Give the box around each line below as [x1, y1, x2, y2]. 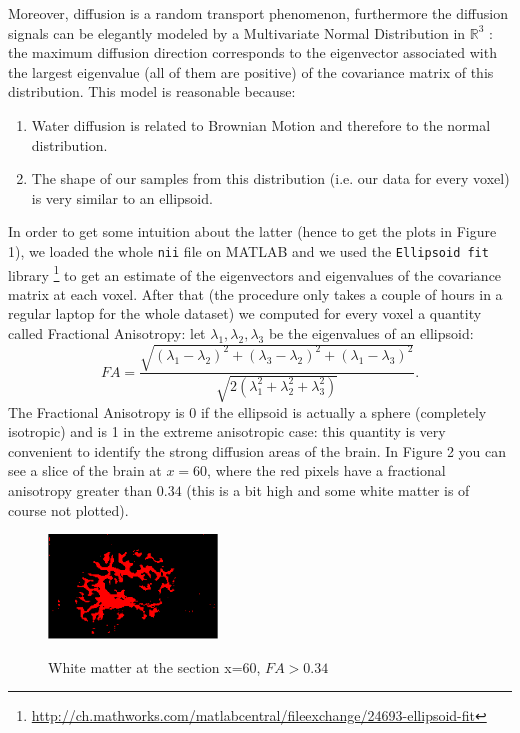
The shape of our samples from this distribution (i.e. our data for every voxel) [31, 168, 510, 189]
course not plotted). [8, 499, 129, 520]
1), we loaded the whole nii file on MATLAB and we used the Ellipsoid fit [8, 240, 489, 261]
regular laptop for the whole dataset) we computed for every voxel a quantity [8, 303, 482, 324]
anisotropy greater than [8, 479, 153, 500]
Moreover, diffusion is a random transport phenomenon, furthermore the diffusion [8, 3, 509, 23]
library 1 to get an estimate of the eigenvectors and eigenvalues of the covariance [8, 261, 502, 285]
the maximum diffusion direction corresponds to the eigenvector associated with [8, 42, 497, 63]
